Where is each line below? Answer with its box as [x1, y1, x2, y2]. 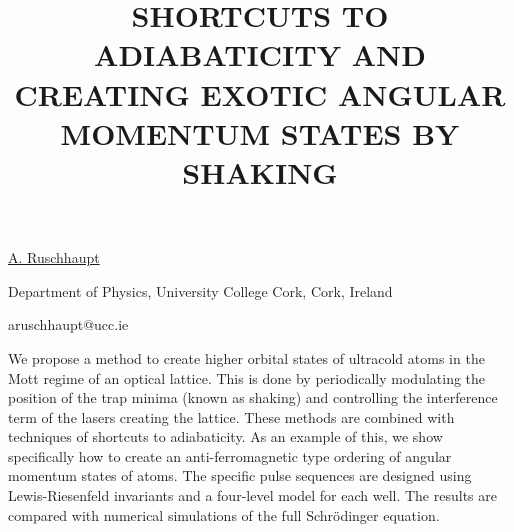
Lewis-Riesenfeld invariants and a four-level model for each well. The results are [8, 485, 497, 506]
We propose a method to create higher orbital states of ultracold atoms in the [8, 347, 485, 368]
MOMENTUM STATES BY [60, 112, 460, 153]
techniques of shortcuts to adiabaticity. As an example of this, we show [8, 426, 443, 447]
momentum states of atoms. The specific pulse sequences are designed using [8, 465, 472, 486]
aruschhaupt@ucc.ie [8, 314, 129, 335]
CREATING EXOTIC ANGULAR [14, 73, 506, 114]
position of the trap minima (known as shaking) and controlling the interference [8, 387, 498, 408]
